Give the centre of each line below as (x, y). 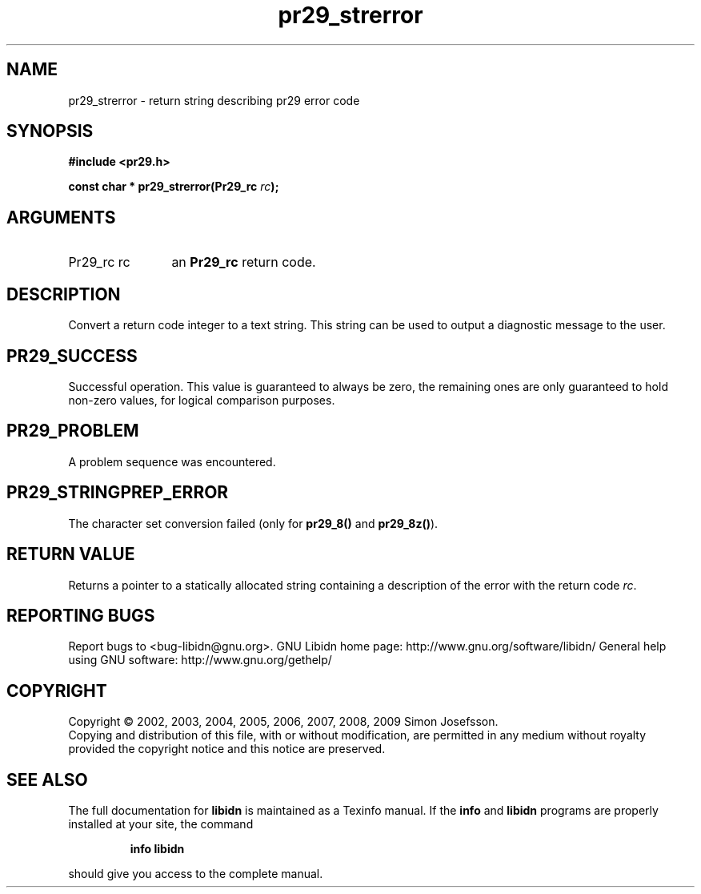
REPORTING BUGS (81, 615)
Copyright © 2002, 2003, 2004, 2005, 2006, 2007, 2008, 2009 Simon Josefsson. (283, 722)
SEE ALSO (47, 779)
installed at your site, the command (161, 824)
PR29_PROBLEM (73, 431)
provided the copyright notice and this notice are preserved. (227, 749)
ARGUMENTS (61, 217)
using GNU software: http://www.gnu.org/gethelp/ (200, 660)
